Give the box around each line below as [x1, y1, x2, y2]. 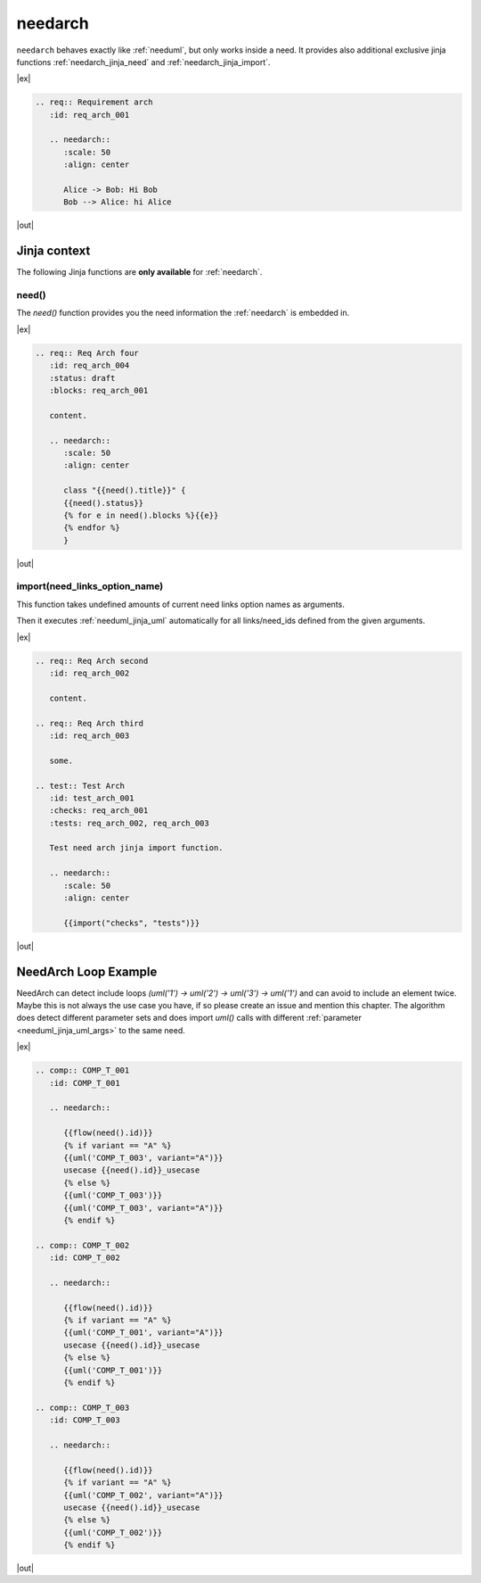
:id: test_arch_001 [49, 792, 135, 803]
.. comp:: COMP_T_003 [35, 1402, 130, 1413]
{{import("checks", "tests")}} [63, 917, 200, 928]
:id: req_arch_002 [49, 667, 130, 678]
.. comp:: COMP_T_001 [35, 1065, 130, 1075]
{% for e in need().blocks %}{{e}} [63, 510, 219, 520]
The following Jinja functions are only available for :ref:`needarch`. [16, 267, 263, 278]
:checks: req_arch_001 [49, 806, 149, 816]
